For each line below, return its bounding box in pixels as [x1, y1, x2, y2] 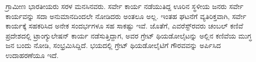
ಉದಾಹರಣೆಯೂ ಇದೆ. [6, 49, 59, 60]
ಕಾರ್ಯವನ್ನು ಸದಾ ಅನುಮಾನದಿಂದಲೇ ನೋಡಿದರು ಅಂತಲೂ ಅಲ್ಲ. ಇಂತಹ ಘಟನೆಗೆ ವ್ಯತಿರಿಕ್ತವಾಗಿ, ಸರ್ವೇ [6, 10, 246, 21]
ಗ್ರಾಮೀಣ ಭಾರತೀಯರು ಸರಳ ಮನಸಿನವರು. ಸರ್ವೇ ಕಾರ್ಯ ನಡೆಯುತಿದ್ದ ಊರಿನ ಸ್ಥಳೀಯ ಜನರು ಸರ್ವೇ [6, 1, 243, 11]
